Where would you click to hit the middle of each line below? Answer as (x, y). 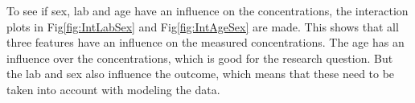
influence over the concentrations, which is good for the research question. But (200, 58)
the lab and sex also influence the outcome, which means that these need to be (201, 74)
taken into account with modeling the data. (113, 89)
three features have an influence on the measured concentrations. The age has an (205, 42)
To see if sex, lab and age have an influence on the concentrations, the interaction (207, 10)
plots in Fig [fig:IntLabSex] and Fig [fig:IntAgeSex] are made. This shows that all (203, 26)
